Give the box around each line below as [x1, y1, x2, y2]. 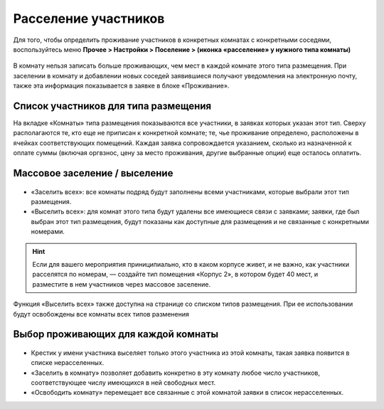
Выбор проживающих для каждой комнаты [13, 328, 219, 341]
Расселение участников [13, 11, 165, 26]
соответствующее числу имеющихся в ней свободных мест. [31, 378, 216, 387]
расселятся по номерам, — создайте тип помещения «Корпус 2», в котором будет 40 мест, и [32, 270, 319, 279]
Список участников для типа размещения [13, 100, 212, 112]
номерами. [31, 228, 65, 236]
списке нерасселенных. [31, 358, 105, 367]
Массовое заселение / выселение [13, 167, 174, 179]
